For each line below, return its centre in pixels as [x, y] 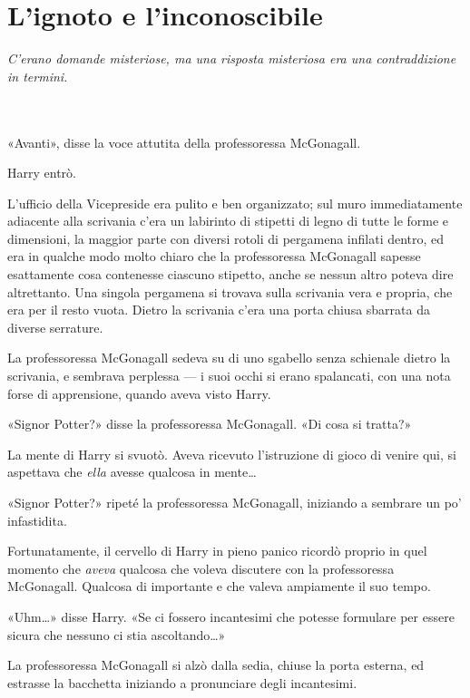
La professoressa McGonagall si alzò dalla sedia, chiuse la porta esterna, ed [216, 665]
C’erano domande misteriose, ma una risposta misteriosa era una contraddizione [232, 58]
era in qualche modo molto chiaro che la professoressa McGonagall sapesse [214, 256]
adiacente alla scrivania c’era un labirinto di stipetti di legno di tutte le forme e [228, 221]
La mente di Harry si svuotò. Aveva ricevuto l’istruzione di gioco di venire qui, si [232, 454]
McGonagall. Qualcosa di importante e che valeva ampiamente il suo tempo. [219, 586]
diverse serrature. [55, 327]
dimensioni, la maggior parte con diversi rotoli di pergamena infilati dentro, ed [226, 238]
